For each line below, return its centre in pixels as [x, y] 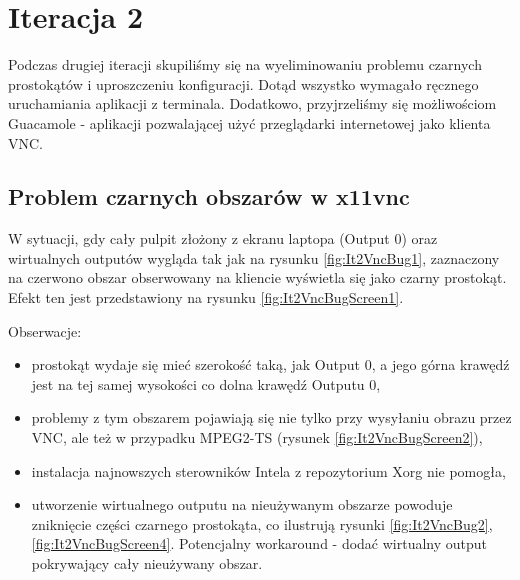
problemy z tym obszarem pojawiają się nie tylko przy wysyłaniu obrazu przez [271, 417]
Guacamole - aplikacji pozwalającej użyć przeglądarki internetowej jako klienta [249, 122]
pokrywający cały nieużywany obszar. [147, 563]
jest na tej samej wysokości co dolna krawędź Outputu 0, [206, 383]
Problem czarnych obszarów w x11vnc [209, 196]
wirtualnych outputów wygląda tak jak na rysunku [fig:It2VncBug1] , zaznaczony [254, 257]
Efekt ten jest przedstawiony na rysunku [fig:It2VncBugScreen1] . [206, 297]
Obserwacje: [45, 330]
